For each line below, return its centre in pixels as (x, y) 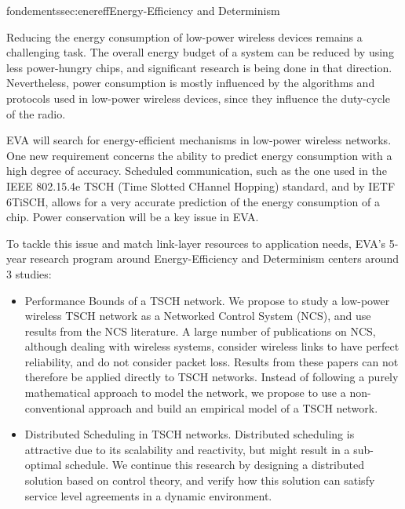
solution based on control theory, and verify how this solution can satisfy (200, 480)
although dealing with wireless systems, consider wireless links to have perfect (212, 346)
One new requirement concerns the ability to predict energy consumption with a (199, 155)
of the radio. (36, 113)
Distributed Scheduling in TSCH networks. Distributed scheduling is (190, 434)
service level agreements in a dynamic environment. (148, 495)
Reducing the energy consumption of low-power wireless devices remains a (184, 36)
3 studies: (29, 273)
